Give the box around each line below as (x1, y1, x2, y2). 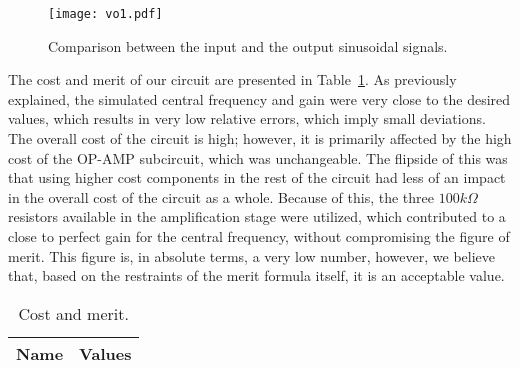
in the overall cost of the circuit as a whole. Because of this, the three (8, 186, 435, 207)
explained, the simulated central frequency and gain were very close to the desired (8, 88, 511, 109)
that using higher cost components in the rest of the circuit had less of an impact (8, 167, 506, 188)
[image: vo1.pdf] (48, 7, 163, 21)
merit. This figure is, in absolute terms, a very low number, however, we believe (8, 245, 495, 266)
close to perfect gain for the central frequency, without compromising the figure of (8, 226, 510, 246)
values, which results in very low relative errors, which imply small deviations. (8, 108, 486, 129)
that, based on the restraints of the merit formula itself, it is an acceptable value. (8, 265, 505, 286)
